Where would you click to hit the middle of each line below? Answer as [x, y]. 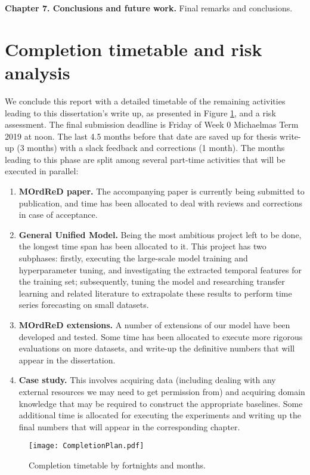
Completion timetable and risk [134, 49]
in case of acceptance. [58, 215]
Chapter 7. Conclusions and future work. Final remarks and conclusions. [149, 8]
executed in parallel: [42, 171]
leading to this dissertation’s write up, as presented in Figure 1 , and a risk [140, 112]
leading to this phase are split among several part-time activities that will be [145, 159]
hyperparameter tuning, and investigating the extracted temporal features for [160, 269]
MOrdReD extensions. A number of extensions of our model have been [154, 325]
